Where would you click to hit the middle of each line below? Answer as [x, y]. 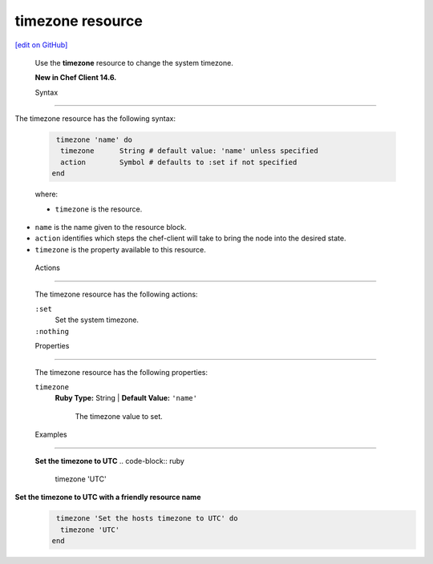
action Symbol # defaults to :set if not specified [179, 162]
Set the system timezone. [97, 320]
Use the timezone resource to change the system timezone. [134, 62]
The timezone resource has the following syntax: [95, 119]
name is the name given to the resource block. [111, 228]
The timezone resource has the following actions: [116, 294]
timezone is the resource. [99, 209]
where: [47, 194]
